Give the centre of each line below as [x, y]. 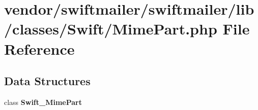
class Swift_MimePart [43, 102]
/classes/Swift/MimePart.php [111, 29]
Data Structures [47, 81]
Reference [39, 48]
